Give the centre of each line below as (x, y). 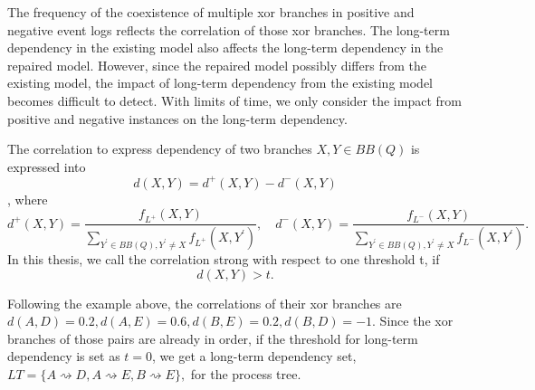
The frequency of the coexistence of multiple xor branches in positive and (211, 12)
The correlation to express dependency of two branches (160, 149)
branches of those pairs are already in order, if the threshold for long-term (213, 338)
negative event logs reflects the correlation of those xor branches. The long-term (229, 29)
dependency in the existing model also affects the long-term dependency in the (225, 48)
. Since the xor (413, 321)
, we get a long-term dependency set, (254, 356)
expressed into (47, 166)
